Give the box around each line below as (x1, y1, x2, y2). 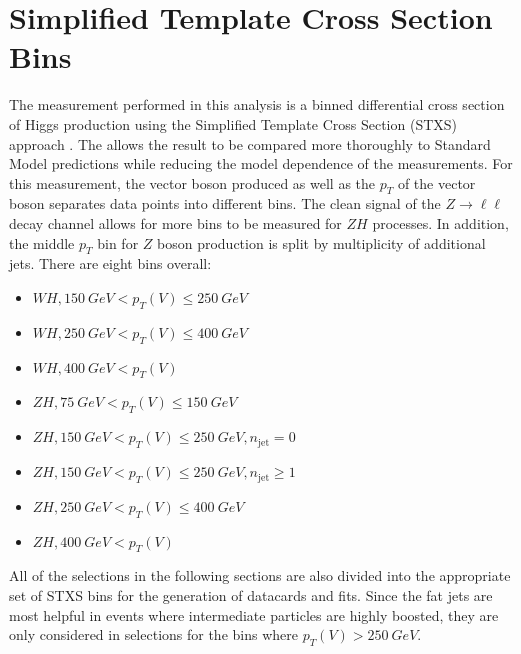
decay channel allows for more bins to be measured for (9, 213, 342, 234)
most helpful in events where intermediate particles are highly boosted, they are (9, 604, 499, 625)
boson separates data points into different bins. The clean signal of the (9, 193, 441, 214)
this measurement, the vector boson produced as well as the (9, 172, 376, 193)
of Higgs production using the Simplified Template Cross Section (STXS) (9, 113, 458, 134)
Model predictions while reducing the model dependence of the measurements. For (9, 153, 513, 174)
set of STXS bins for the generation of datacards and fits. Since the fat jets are (9, 585, 493, 606)
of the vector (397, 172, 476, 193)
